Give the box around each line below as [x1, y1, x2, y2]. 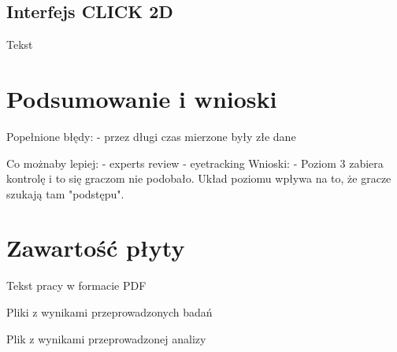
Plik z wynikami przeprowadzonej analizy [6, 330, 206, 346]
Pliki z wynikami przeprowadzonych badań [6, 304, 213, 321]
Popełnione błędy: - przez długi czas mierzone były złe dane [6, 128, 296, 144]
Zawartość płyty [6, 232, 185, 264]
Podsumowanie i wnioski [6, 82, 277, 114]
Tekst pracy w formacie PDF [6, 277, 147, 294]
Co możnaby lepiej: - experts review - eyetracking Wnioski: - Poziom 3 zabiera [6, 154, 384, 171]
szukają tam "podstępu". [6, 185, 124, 202]
